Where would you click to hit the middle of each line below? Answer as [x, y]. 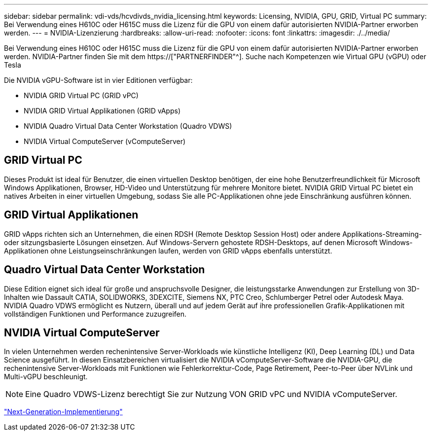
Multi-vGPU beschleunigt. [46, 377]
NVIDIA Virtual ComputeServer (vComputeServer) [105, 141]
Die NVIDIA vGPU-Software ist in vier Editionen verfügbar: [98, 80]
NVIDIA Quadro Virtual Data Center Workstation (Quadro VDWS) [128, 126]
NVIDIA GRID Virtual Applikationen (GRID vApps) [102, 111]
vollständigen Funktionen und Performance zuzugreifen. [95, 314]
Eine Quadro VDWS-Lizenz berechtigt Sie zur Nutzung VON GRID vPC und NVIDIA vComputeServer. [211, 394]
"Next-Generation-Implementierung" [63, 412]
